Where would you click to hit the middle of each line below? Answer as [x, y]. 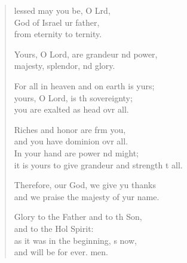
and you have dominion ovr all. [71, 141]
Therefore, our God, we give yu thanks [85, 185]
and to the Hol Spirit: [54, 228]
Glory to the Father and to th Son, [78, 217]
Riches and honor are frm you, [70, 129]
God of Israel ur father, [57, 22]
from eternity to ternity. [58, 34]
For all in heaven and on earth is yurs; [84, 85]
